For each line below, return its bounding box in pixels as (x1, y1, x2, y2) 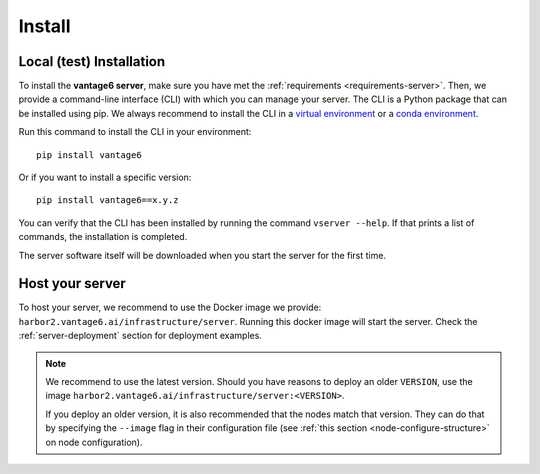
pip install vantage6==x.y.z (36, 195, 179, 206)
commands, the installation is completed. (18, 231, 188, 243)
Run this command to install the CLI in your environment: (18, 126, 252, 138)
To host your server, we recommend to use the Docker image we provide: (18, 301, 322, 314)
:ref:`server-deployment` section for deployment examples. (18, 330, 262, 342)
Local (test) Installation (18, 53, 166, 70)
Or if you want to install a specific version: (18, 171, 192, 184)
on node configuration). (45, 436, 143, 448)
